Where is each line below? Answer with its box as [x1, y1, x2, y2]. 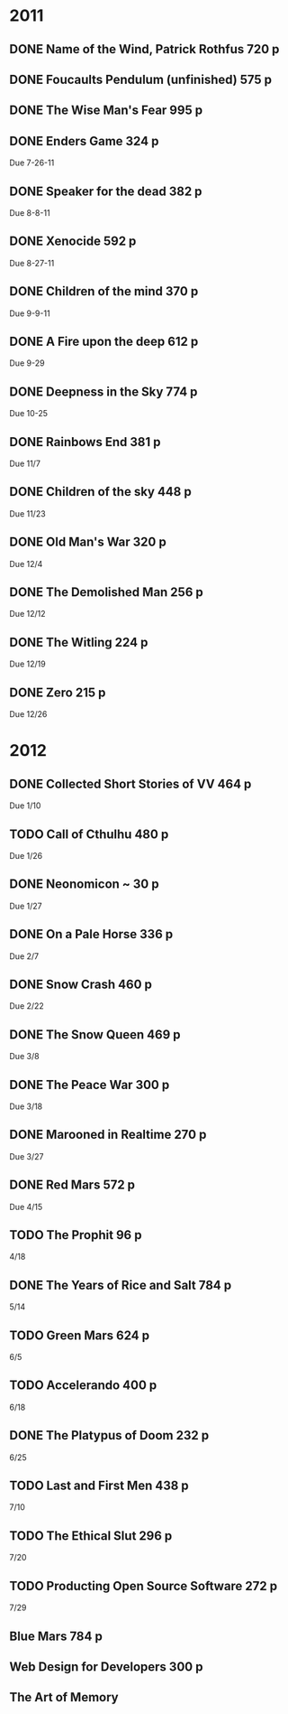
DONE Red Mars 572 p [9, 1178, 136, 1193]
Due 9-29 [9, 358, 45, 368]
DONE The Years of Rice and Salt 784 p [9, 1277, 232, 1292]
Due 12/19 [9, 658, 47, 669]
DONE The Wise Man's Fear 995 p [9, 103, 203, 118]
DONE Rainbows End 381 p [9, 434, 161, 450]
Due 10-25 [9, 408, 48, 419]
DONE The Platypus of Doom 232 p [9, 1428, 210, 1443]
